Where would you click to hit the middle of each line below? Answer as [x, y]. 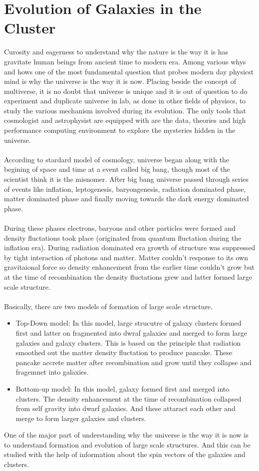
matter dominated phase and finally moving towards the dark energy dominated [127, 199]
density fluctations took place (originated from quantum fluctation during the [123, 237]
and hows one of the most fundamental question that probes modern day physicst [129, 71]
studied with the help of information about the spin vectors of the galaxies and [125, 454]
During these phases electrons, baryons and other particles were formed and [120, 228]
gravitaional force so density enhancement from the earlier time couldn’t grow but [129, 267]
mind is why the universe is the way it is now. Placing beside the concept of [120, 81]
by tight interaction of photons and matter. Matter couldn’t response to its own [126, 257]
